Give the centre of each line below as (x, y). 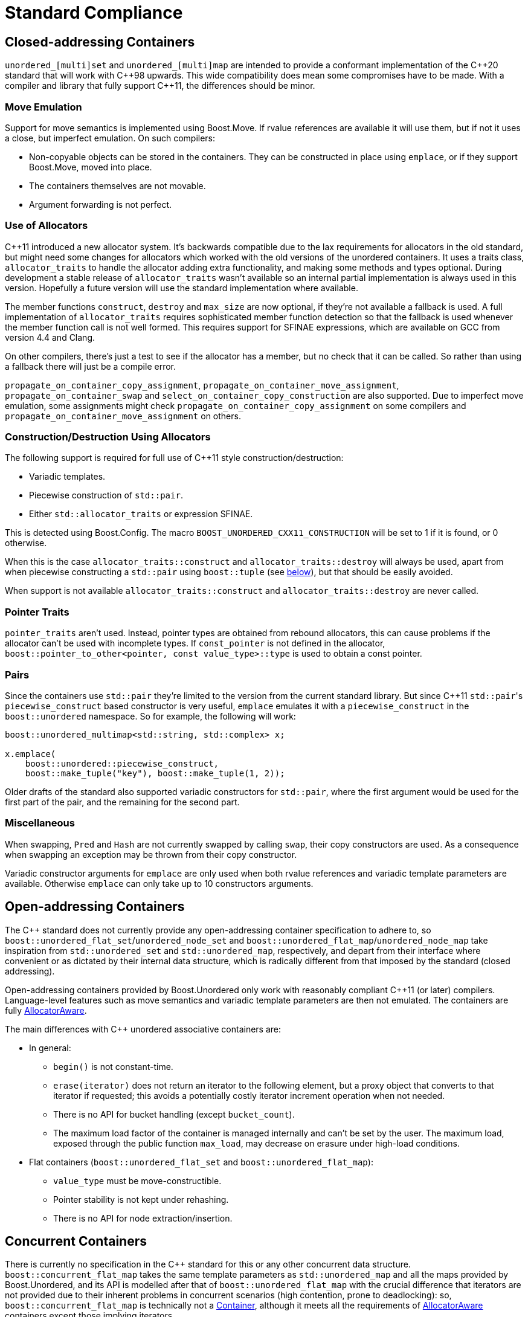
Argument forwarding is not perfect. (101, 204)
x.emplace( (31, 754)
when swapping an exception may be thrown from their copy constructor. (151, 854)
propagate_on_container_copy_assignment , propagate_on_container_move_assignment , (202, 385)
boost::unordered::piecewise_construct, (122, 763)
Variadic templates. (67, 477)
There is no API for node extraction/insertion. (143, 1218)
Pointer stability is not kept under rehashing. (141, 1199)
